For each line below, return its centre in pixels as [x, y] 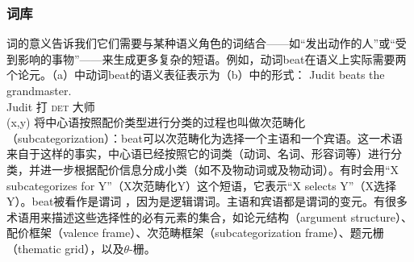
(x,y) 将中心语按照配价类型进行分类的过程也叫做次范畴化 [156, 122]
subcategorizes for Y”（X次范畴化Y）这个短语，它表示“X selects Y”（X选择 [201, 185]
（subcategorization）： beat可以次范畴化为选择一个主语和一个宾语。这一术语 [205, 137]
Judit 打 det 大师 [51, 106]
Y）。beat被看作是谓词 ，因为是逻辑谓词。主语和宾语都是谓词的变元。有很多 [207, 201]
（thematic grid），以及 [65, 248]
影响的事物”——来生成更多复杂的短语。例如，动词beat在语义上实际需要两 [212, 58]
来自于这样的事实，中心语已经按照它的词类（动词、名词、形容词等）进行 [199, 154]
